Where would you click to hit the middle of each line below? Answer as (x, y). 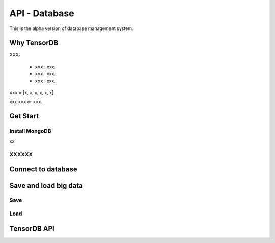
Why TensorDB (34, 43)
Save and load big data (46, 185)
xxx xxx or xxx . (26, 102)
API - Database (42, 13)
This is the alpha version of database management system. (71, 28)
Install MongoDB (30, 131)
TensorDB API (32, 229)
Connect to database (43, 169)
